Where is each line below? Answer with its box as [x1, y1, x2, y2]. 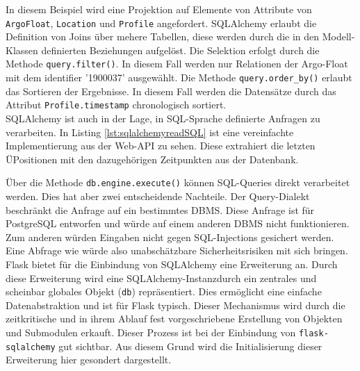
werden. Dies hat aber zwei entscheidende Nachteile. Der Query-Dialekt [6, 189, 310, 204]
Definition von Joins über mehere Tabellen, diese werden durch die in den [6, 29, 320, 44]
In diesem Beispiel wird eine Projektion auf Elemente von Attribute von [6, 2, 312, 16]
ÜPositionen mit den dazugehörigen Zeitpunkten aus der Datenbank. [6, 151, 299, 166]
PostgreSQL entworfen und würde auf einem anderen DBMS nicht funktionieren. [6, 216, 350, 231]
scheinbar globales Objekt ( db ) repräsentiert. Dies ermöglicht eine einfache [6, 284, 322, 299]
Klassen [6, 42, 38, 57]
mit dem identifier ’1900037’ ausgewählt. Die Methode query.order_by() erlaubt [6, 70, 352, 85]
